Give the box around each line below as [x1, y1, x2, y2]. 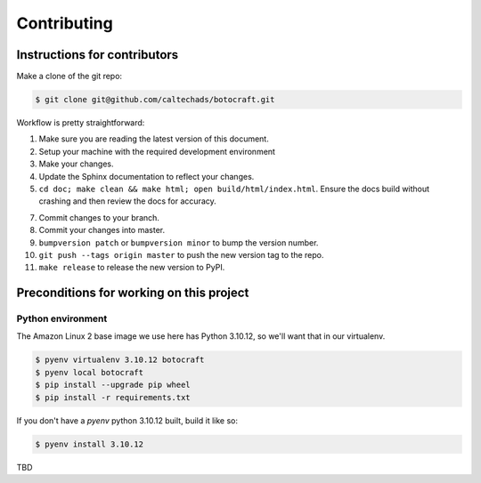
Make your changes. [38, 158, 115, 169]
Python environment [16, 312, 108, 325]
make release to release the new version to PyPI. [38, 262, 225, 273]
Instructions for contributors [16, 47, 179, 62]
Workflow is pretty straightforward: [16, 117, 145, 128]
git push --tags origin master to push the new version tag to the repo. [38, 249, 324, 260]
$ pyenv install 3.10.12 [35, 439, 144, 449]
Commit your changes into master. [38, 225, 166, 236]
